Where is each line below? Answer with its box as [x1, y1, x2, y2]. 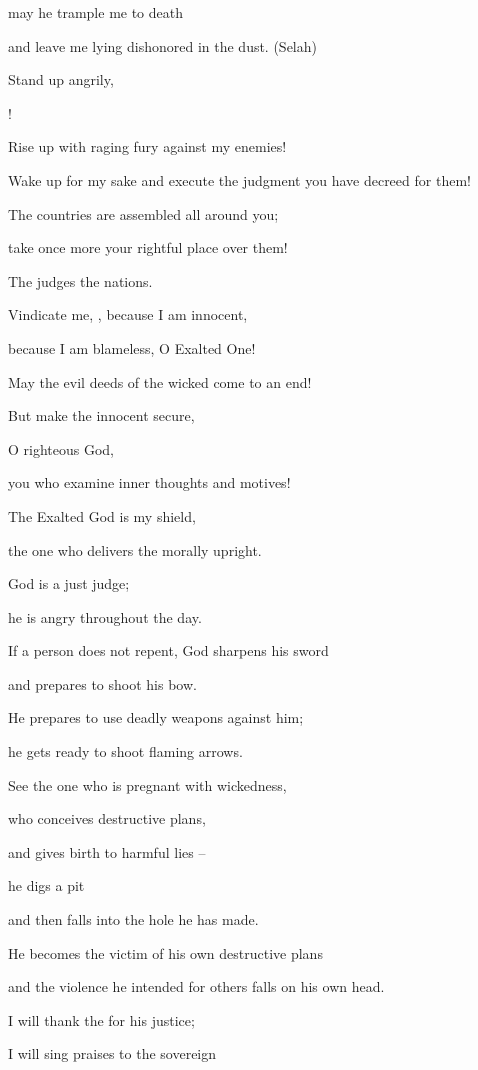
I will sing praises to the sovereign [8, 1043, 217, 1064]
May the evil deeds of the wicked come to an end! [8, 371, 312, 392]
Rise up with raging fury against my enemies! [8, 136, 287, 157]
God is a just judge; [8, 573, 130, 594]
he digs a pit [8, 875, 85, 896]
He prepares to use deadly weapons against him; [8, 707, 304, 728]
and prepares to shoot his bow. [8, 673, 197, 694]
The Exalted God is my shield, [8, 505, 196, 526]
